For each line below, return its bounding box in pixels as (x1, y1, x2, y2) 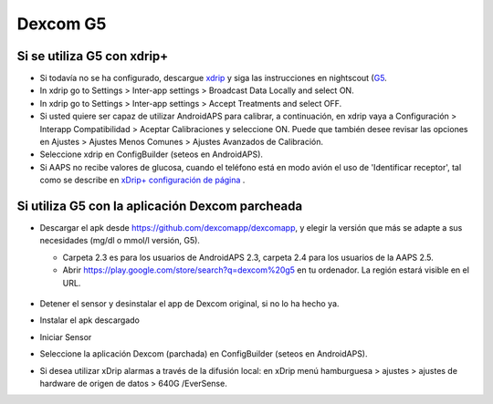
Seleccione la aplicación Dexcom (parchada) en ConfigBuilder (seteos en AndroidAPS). (39, 348, 369, 359)
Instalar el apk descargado (39, 315, 141, 326)
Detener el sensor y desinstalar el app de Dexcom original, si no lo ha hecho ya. (39, 298, 340, 309)
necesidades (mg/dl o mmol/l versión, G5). (39, 235, 201, 246)
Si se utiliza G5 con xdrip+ (16, 48, 169, 64)
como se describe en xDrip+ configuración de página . (39, 174, 246, 186)
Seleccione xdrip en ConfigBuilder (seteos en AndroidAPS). (39, 149, 264, 160)
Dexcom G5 (16, 14, 107, 34)
